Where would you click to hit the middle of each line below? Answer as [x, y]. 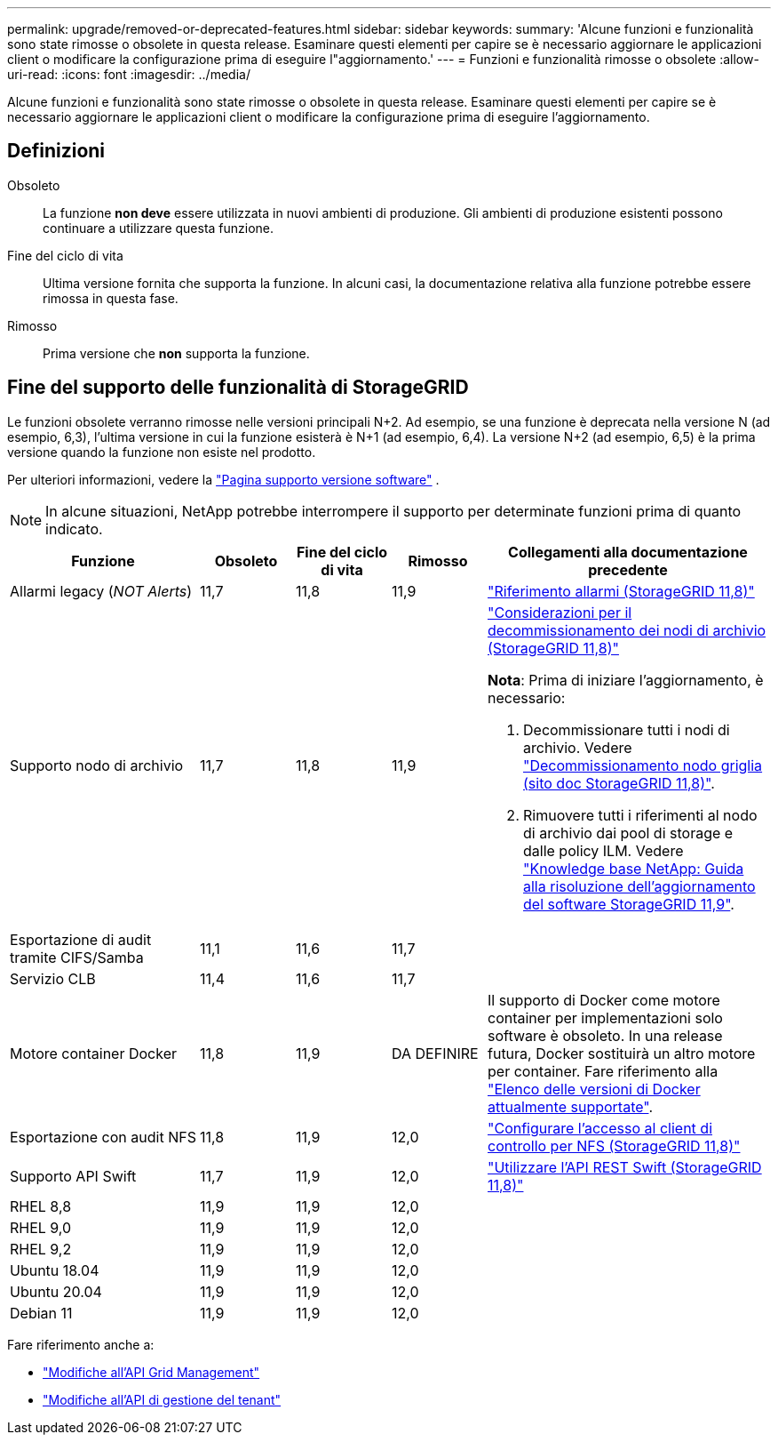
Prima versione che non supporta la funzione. [176, 353]
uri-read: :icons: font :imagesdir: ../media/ [129, 74]
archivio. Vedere [578, 747]
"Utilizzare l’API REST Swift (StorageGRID [625, 1167]
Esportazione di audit [81, 939]
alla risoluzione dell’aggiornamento [639, 886]
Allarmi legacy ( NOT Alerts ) [101, 591]
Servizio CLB [53, 978]
